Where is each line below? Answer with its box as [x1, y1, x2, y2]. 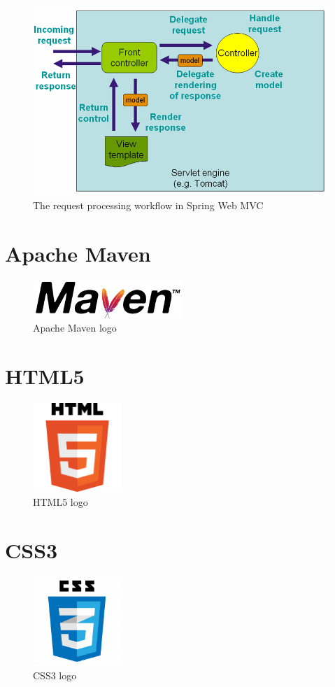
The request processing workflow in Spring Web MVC [33, 198, 264, 213]
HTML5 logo [33, 494, 88, 509]
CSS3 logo [33, 668, 77, 683]
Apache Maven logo [33, 320, 117, 335]
